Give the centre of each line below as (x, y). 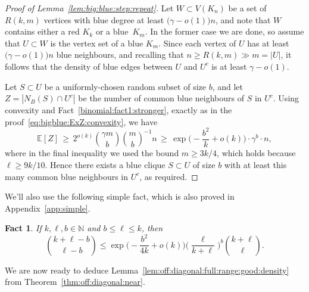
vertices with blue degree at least (104, 19)
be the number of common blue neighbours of (161, 98)
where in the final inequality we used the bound (92, 153)
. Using (286, 98)
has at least (268, 43)
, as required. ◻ (169, 176)
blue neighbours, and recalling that (120, 55)
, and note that (243, 19)
